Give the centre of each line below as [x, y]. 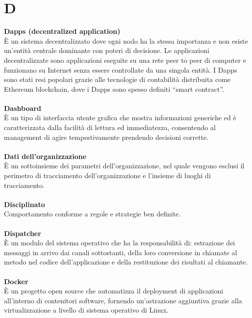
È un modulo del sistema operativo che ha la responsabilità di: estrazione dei [120, 243]
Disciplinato [25, 204]
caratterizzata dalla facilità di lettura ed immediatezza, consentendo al [110, 127]
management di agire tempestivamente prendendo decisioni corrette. [106, 137]
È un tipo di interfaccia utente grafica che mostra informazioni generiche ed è [120, 118]
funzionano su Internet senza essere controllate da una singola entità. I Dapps [121, 69]
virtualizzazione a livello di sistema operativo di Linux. [86, 310]
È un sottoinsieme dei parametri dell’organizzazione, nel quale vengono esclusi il [124, 166]
